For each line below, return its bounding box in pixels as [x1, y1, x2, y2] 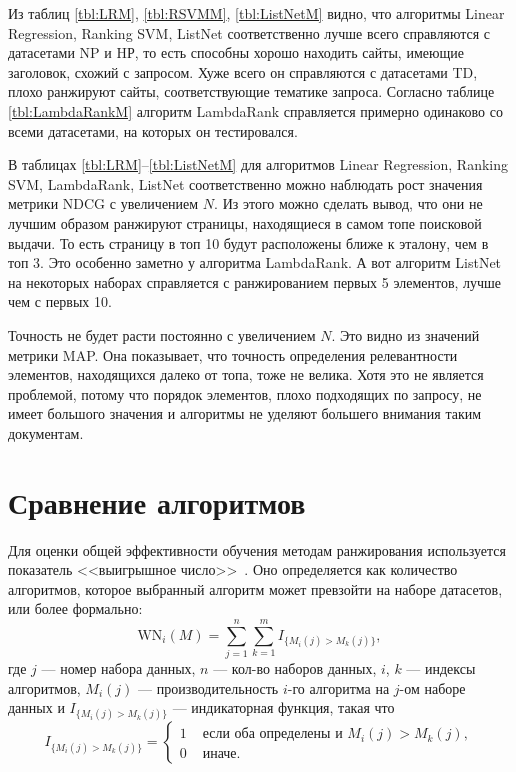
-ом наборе [399, 677, 466, 698]
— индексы [406, 658, 476, 679]
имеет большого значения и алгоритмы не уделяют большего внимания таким [8, 403, 482, 424]
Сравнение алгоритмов [8, 481, 306, 522]
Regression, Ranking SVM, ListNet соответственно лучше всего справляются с [8, 22, 491, 43]
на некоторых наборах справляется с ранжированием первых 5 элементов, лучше [8, 271, 502, 292]
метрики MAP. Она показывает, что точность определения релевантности [8, 344, 458, 365]
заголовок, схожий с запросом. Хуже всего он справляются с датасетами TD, [8, 61, 478, 82]
